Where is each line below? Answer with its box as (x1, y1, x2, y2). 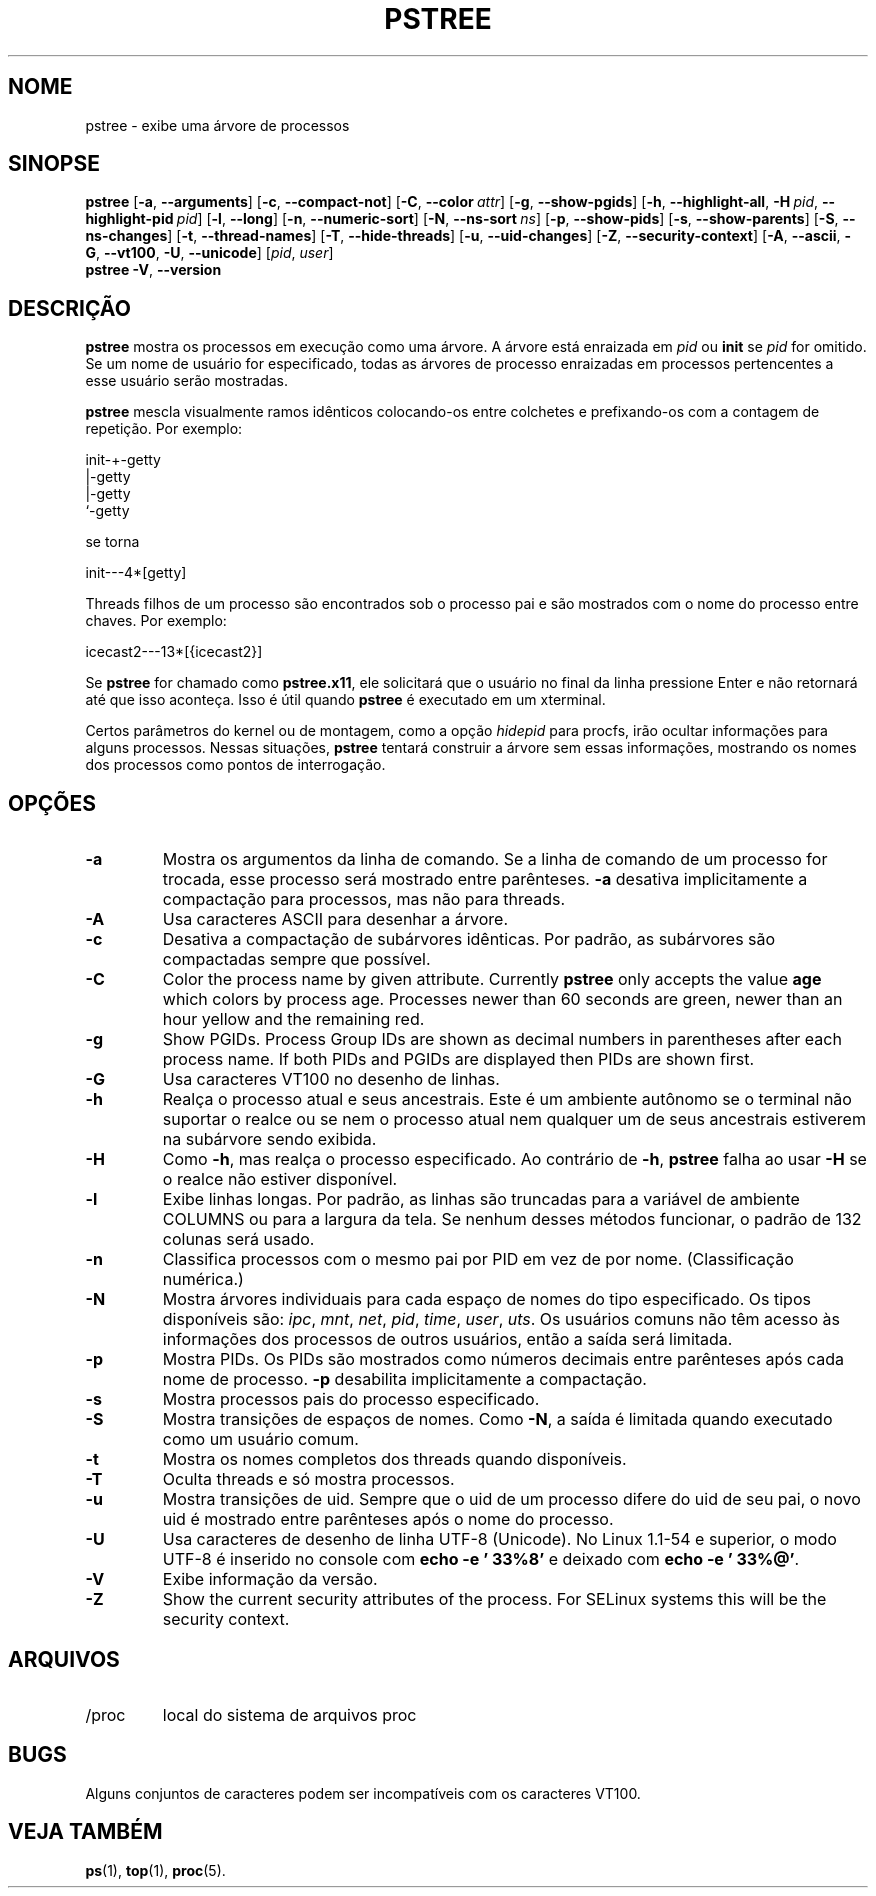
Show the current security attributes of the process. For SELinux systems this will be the (162, 1589, 827, 1610)
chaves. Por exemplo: (85, 612, 227, 630)
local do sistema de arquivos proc (162, 1704, 417, 1725)
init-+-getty (85, 451, 161, 469)
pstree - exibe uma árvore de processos (85, 116, 350, 134)
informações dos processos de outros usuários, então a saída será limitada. (162, 1329, 733, 1350)
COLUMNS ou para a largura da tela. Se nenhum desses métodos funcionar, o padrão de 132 (162, 1209, 862, 1230)
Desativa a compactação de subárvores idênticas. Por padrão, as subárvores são (162, 929, 776, 950)
